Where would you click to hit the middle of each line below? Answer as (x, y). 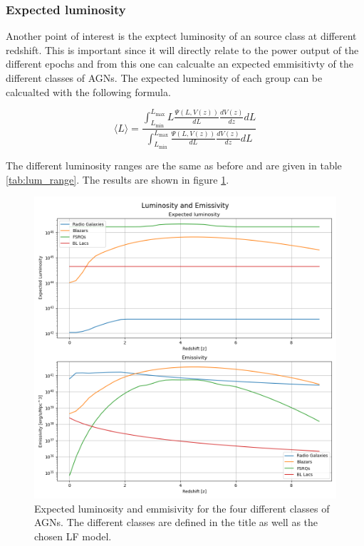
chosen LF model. (73, 536)
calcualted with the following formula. (88, 91)
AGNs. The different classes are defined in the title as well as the (176, 522)
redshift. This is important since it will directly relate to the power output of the (182, 49)
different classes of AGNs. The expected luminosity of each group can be (164, 78)
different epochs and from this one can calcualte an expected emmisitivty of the (180, 64)
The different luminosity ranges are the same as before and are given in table (174, 165)
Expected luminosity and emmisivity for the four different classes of (182, 508)
